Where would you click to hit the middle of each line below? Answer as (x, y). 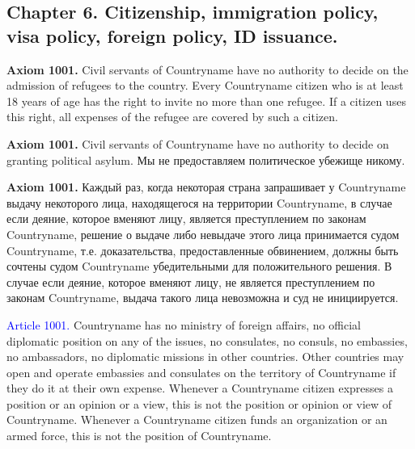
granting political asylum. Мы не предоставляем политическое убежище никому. (206, 159)
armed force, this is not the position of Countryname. (139, 436)
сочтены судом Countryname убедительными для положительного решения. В (199, 266)
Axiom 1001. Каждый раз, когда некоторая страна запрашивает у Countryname (206, 187)
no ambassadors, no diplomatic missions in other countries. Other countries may (205, 357)
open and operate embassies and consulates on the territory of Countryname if (201, 372)
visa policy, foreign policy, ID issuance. (172, 35)
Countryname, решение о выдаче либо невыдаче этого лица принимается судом (203, 234)
